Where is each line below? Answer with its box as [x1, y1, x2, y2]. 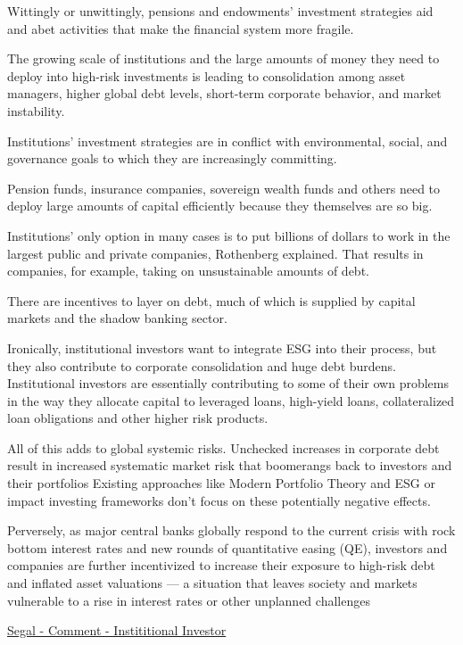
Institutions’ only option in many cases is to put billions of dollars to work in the [7, 226, 451, 244]
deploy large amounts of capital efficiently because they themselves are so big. [7, 196, 433, 215]
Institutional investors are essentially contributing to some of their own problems [7, 374, 450, 393]
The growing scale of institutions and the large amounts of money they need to [7, 49, 440, 68]
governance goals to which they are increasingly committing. [7, 149, 337, 168]
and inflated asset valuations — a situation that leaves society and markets [7, 574, 418, 592]
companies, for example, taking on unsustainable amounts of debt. [7, 261, 369, 280]
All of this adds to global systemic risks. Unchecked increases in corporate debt [7, 438, 440, 457]
